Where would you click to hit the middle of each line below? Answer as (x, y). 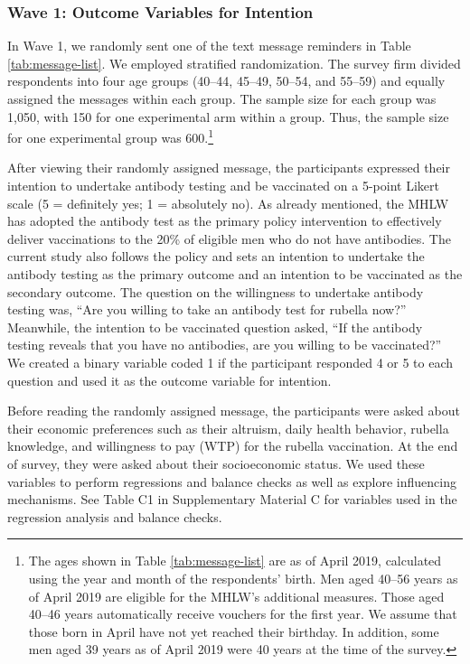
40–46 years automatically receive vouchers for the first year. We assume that (243, 614)
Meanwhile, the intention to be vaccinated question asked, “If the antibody (215, 327)
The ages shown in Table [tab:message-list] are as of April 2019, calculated (235, 561)
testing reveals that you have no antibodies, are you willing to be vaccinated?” (225, 345)
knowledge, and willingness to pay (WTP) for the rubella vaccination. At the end (233, 446)
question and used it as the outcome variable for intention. (169, 380)
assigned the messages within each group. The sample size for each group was (222, 98)
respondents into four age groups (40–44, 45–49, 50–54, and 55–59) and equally (226, 81)
